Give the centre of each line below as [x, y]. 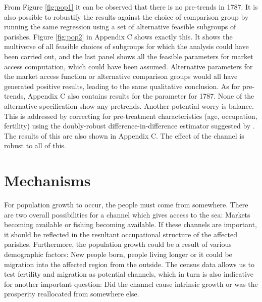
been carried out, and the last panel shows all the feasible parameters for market [129, 56]
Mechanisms [47, 180]
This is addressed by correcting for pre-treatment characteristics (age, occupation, [131, 116]
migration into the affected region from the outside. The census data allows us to [129, 264]
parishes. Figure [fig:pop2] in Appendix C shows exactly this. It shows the [118, 36]
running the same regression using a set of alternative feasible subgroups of [120, 27]
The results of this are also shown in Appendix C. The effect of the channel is [124, 135]
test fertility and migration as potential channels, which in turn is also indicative [129, 274]
